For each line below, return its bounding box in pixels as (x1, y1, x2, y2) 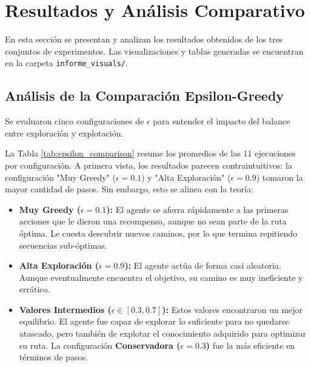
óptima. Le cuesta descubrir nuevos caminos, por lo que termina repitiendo (19, 226, 298, 239)
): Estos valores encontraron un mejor (162, 303, 303, 315)
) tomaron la (256, 170, 303, 183)
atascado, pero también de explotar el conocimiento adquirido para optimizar (19, 327, 306, 340)
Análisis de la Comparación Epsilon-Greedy (5, 86, 284, 105)
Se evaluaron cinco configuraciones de (5, 115, 144, 127)
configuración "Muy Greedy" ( (5, 170, 116, 183)
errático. (19, 283, 50, 295)
